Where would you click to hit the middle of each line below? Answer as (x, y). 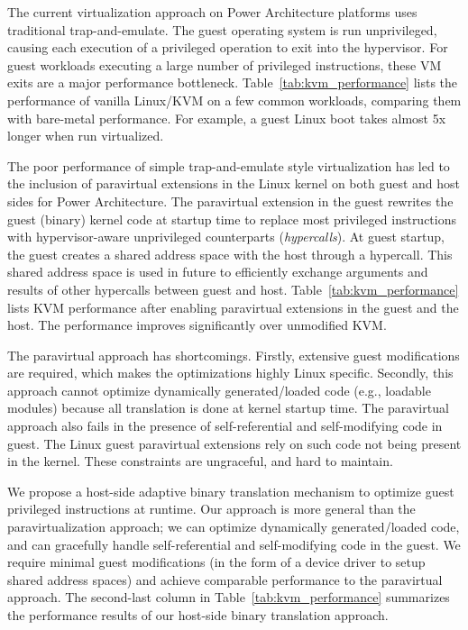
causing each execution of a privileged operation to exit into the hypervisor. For (228, 47)
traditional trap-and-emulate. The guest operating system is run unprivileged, (222, 29)
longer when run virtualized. (86, 136)
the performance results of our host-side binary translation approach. (198, 615)
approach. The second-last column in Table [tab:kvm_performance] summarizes (229, 597)
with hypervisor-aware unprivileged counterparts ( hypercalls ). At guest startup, (226, 237)
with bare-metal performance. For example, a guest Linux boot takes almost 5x (227, 118)
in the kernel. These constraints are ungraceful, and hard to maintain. (200, 461)
